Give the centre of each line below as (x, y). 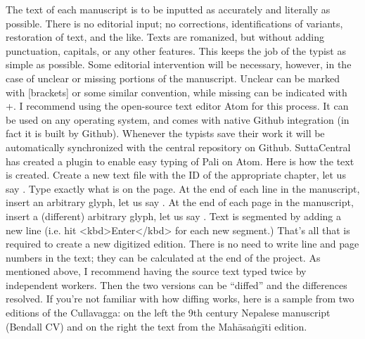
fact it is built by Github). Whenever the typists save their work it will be (165, 133)
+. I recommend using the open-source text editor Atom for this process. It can (177, 106)
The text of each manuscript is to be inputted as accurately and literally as (168, 9)
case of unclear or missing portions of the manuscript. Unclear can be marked (173, 78)
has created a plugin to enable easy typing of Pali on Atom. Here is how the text (180, 161)
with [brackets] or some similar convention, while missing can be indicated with (177, 92)
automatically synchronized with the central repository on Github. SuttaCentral (178, 147)
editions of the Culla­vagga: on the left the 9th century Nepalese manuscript (168, 313)
